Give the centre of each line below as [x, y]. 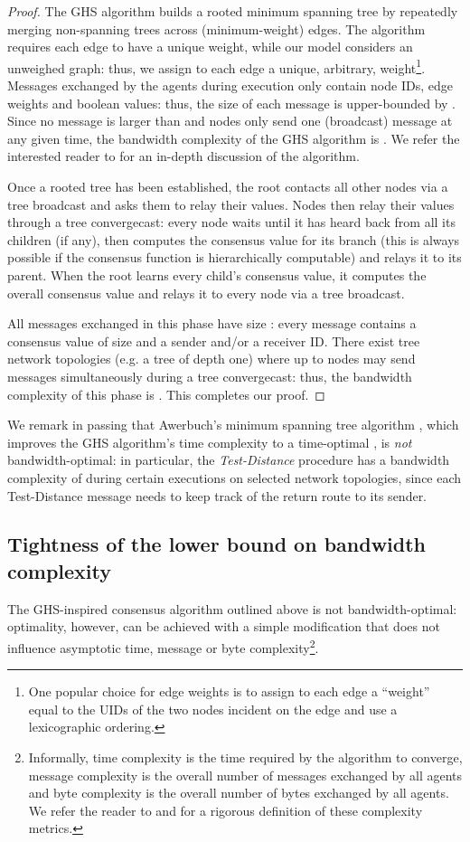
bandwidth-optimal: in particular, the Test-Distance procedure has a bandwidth [229, 460]
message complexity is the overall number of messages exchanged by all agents [245, 775]
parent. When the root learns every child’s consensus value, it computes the [217, 274]
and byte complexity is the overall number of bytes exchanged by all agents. [239, 793]
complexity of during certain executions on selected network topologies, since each [235, 477]
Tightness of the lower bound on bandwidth [217, 544]
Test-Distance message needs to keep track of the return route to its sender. [217, 495]
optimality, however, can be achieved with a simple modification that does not [224, 626]
